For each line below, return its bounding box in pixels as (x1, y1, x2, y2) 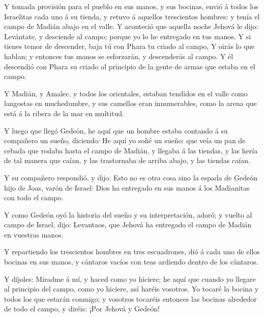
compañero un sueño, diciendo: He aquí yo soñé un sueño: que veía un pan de (4, 135, 246, 146)
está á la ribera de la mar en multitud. (4, 108, 124, 118)
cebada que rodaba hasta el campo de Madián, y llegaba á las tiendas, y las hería (4, 145, 258, 155)
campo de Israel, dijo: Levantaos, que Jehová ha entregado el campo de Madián (4, 219, 252, 230)
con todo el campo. (4, 192, 64, 203)
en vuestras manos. (4, 229, 64, 240)
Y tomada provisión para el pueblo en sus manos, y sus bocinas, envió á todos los (4, 1, 258, 11)
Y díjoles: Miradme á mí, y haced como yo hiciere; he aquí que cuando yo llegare (4, 273, 256, 284)
